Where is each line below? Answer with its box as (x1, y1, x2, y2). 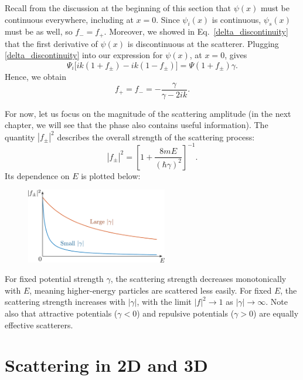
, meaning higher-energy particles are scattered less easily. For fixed (29, 284, 272, 296)
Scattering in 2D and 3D (5, 353, 208, 377)
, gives (224, 49, 247, 61)
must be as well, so (5, 25, 73, 38)
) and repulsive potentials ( (137, 307, 234, 320)
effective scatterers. (5, 318, 73, 331)
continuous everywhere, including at (5, 13, 134, 25)
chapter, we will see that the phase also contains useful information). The (5, 119, 268, 131)
